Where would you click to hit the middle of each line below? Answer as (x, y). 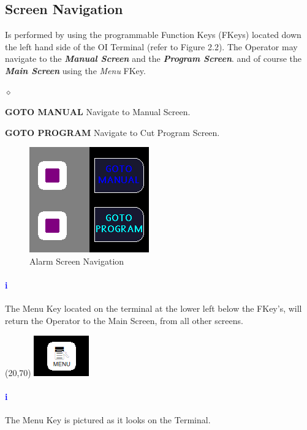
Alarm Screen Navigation (77, 261)
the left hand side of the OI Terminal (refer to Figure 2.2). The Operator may (151, 46)
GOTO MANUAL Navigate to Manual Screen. (98, 112)
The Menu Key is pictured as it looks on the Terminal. (108, 419)
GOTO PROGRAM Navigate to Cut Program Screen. (112, 132)
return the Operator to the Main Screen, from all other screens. (124, 320)
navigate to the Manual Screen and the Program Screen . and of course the (153, 58)
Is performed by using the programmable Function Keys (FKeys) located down (153, 35)
